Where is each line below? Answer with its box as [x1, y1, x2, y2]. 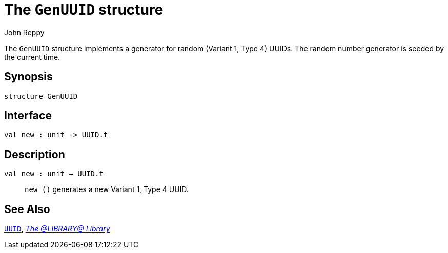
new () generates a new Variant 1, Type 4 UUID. [25, 185, 189, 194]
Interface [4, 109, 52, 122]
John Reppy [4, 28, 45, 37]
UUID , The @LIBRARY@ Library [4, 224, 110, 234]
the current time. [4, 52, 60, 61]
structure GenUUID [4, 92, 78, 100]
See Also [4, 202, 50, 216]
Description [4, 147, 65, 161]
